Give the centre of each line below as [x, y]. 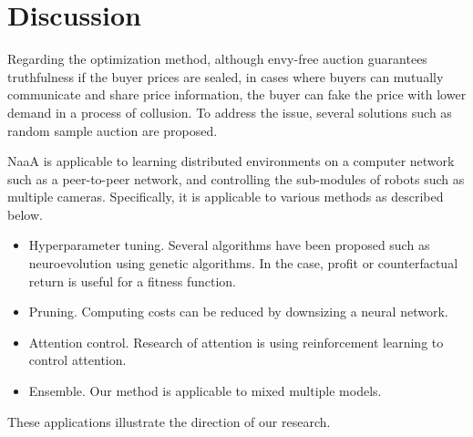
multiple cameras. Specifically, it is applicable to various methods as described [226, 197]
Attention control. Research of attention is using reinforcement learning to [236, 342]
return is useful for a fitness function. [132, 281]
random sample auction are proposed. [113, 130]
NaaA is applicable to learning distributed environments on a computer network [231, 161]
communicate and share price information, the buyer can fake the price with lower [237, 94]
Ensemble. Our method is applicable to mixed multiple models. [205, 391]
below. [25, 214]
